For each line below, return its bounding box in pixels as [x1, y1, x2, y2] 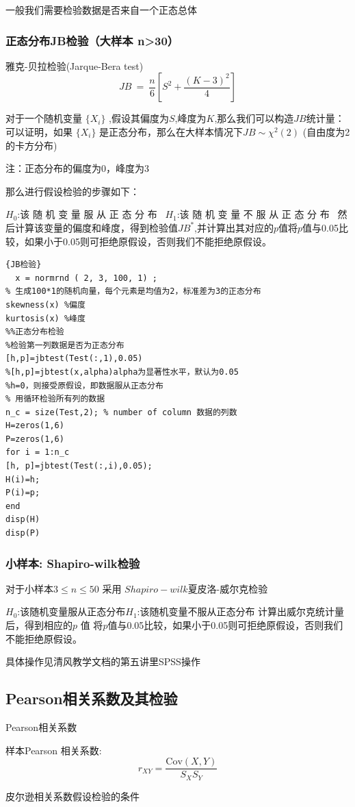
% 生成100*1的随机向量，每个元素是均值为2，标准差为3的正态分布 [5, 286, 261, 297]
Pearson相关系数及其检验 [5, 688, 178, 709]
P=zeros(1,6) [5, 434, 64, 444]
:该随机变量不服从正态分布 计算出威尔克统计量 [137, 604, 345, 619]
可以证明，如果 [5, 125, 73, 138]
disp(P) [5, 528, 40, 538]
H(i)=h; [5, 474, 40, 484]
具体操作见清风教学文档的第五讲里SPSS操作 [5, 654, 200, 669]
